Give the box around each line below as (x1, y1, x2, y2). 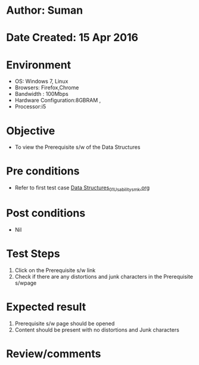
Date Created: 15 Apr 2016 (6, 31, 139, 45)
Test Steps (6, 247, 61, 261)
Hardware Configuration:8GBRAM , (14, 96, 101, 104)
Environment (6, 58, 71, 71)
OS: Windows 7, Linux (14, 78, 69, 85)
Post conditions (6, 207, 86, 220)
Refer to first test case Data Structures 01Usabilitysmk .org (14, 184, 150, 192)
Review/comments (6, 347, 101, 360)
